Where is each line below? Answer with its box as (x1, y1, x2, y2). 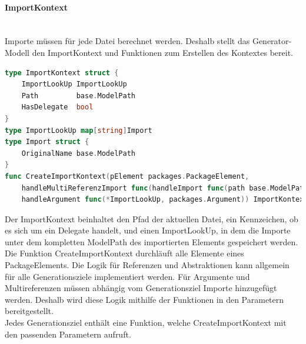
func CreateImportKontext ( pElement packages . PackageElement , (5, 172, 250, 181)
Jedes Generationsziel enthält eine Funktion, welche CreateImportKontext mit (5, 316, 287, 329)
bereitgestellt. (5, 305, 54, 317)
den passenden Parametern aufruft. (5, 328, 131, 340)
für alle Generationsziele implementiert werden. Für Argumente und (5, 270, 250, 282)
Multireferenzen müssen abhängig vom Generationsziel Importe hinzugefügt (5, 282, 277, 294)
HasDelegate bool (21, 103, 94, 112)
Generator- (252, 35, 292, 47)
